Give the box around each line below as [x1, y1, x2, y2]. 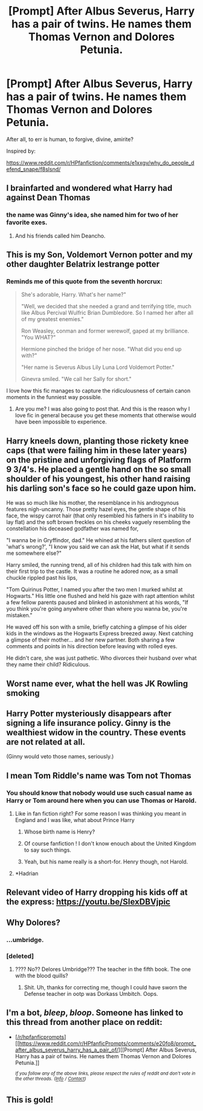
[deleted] [6, 952, 34, 960]
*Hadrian [14, 870, 39, 877]
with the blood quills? [14, 972, 68, 980]
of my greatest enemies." [21, 316, 84, 323]
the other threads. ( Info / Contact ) [14, 1076, 86, 1082]
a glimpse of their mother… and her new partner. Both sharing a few [6, 636, 175, 643]
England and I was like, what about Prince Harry [14, 817, 135, 824]
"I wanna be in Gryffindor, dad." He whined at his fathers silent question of [6, 537, 192, 544]
